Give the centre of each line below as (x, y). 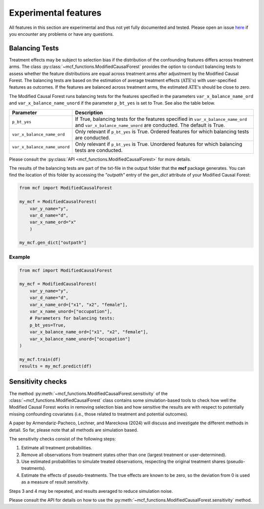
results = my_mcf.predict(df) (55, 366)
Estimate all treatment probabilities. (57, 448)
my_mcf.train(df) (40, 359)
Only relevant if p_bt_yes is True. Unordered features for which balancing (159, 144)
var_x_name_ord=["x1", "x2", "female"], (79, 304)
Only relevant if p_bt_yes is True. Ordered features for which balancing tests (162, 131)
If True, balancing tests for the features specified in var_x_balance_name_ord (161, 119)
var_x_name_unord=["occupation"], (71, 311)
